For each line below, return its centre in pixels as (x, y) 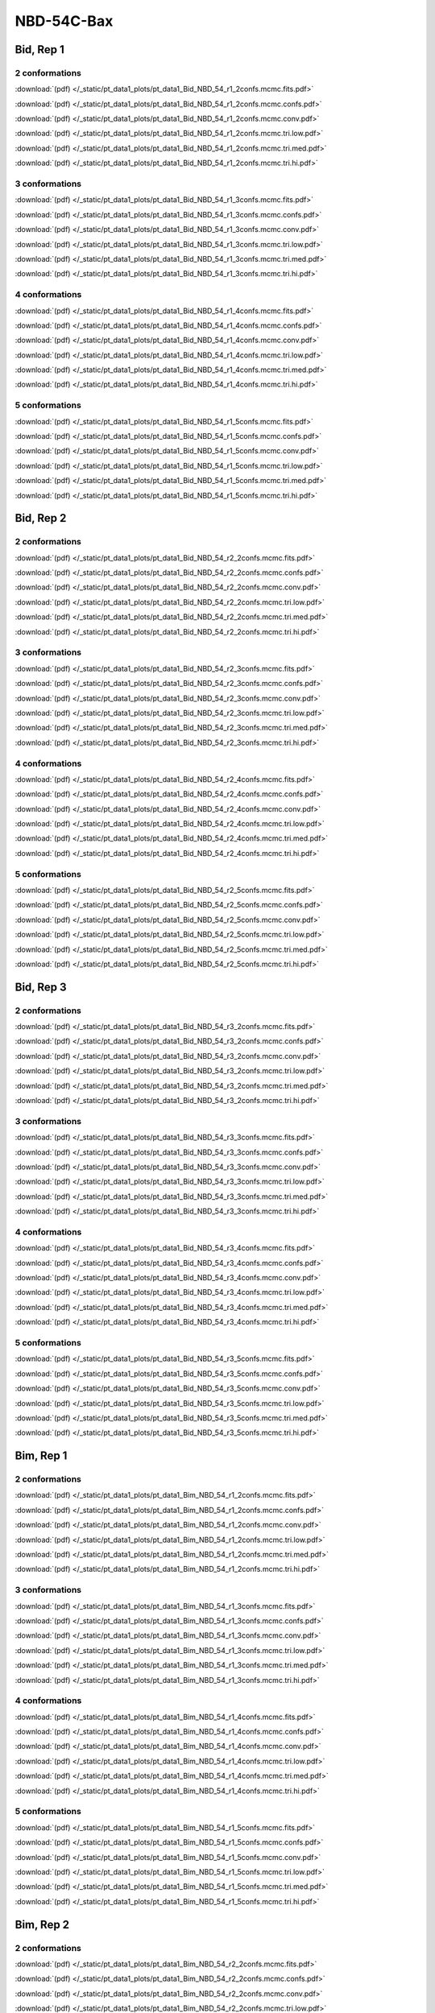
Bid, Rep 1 (39, 50)
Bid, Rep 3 (41, 987)
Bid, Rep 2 (41, 518)
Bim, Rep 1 (41, 1456)
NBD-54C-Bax (64, 21)
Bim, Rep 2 (42, 1924)
